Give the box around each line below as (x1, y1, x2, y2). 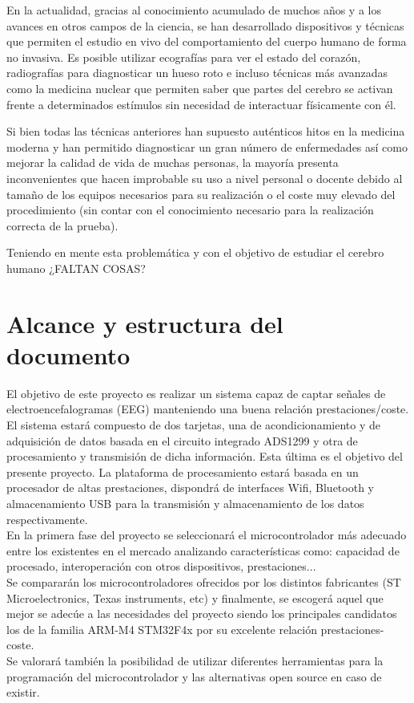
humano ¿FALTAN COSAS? (6, 259, 146, 276)
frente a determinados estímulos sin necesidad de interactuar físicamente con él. (6, 95, 396, 112)
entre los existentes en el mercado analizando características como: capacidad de (6, 542, 400, 559)
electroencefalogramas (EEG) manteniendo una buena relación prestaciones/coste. (6, 400, 409, 417)
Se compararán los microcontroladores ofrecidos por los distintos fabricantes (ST (6, 573, 401, 590)
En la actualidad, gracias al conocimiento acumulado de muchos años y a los (6, 2, 381, 18)
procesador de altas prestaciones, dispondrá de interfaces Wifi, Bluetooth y (6, 479, 374, 496)
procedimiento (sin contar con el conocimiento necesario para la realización (6, 201, 374, 218)
